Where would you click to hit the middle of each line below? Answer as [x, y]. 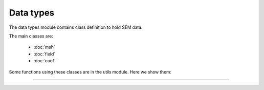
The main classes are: [31, 36]
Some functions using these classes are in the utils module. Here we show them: [90, 72]
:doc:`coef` [44, 61]
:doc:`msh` [44, 47]
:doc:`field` [44, 54]
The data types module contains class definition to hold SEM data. [76, 27]
